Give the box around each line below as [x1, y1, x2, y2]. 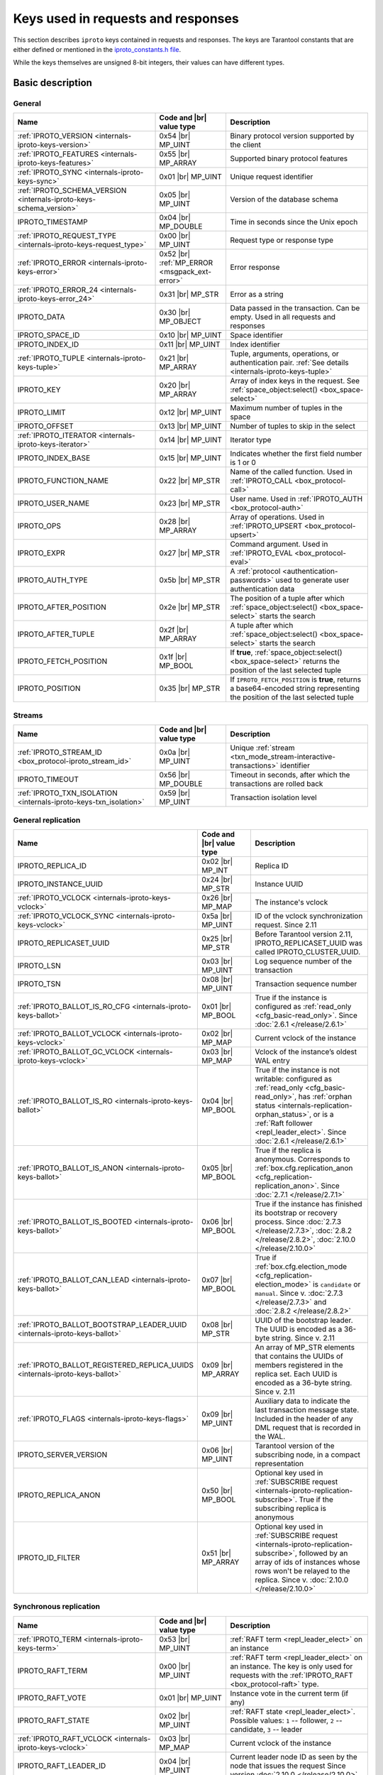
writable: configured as [255, 1074, 333, 1083]
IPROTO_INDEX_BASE [17, 453, 91, 463]
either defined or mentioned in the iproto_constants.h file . [13, 45, 181, 53]
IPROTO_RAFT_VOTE [17, 1693, 87, 1703]
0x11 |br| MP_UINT [159, 339, 221, 349]
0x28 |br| [159, 517, 191, 527]
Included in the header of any [255, 1414, 353, 1424]
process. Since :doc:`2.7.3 [255, 1216, 342, 1226]
